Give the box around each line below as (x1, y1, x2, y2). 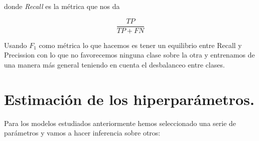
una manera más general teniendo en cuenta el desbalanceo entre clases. (4, 59, 225, 69)
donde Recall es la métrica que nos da (4, 1, 120, 11)
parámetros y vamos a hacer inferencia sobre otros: (4, 127, 161, 138)
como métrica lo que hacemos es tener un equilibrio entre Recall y (39, 39, 242, 50)
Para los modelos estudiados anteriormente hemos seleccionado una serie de (4, 117, 236, 128)
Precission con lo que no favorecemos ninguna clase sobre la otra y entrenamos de (4, 49, 255, 60)
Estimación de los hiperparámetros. (4, 88, 254, 109)
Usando (4, 39, 27, 50)
